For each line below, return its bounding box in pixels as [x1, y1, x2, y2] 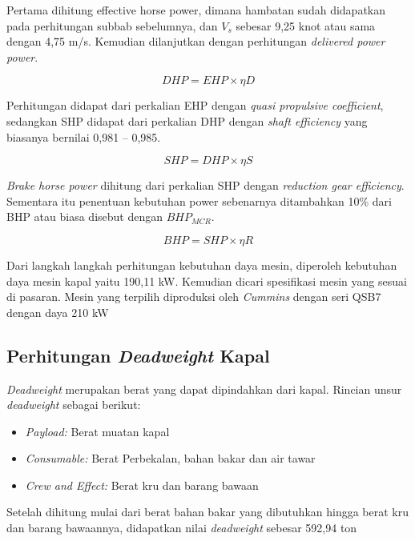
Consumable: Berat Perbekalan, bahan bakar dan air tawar [25, 450, 316, 467]
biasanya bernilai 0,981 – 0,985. [6, 128, 161, 145]
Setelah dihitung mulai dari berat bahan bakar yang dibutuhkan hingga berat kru [6, 503, 409, 520]
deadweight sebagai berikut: [6, 396, 141, 413]
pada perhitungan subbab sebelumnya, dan [6, 17, 218, 34]
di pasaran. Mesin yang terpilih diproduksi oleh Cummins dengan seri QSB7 [6, 288, 381, 305]
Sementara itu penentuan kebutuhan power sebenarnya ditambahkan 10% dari [6, 192, 392, 209]
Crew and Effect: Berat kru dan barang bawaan [25, 476, 259, 493]
